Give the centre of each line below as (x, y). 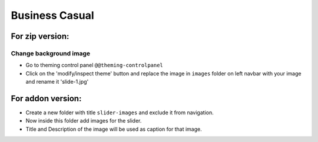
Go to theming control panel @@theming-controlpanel (94, 65)
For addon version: (46, 98)
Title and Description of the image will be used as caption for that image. (114, 129)
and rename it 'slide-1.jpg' (57, 82)
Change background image (51, 53)
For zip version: (40, 36)
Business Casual (52, 15)
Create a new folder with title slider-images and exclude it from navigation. (120, 113)
